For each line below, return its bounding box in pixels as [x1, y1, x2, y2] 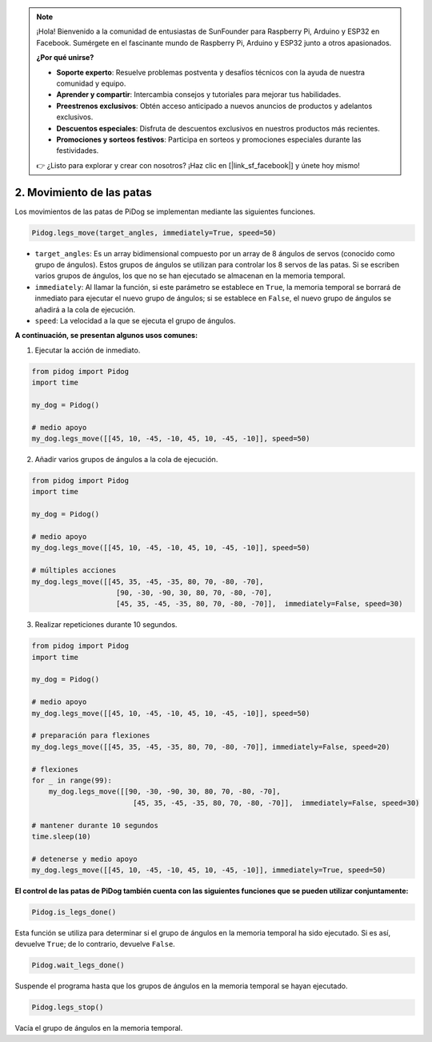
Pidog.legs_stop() [31, 1003, 104, 1012]
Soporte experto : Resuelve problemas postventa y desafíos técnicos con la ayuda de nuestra [56, 67, 366, 77]
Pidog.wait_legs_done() [31, 961, 126, 970]
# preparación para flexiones [31, 731, 150, 740]
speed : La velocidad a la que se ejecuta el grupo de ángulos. [34, 316, 236, 325]
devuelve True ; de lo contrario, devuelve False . [14, 939, 175, 949]
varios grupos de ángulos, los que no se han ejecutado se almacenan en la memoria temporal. [34, 271, 346, 280]
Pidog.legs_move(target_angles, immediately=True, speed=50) [31, 228, 277, 237]
